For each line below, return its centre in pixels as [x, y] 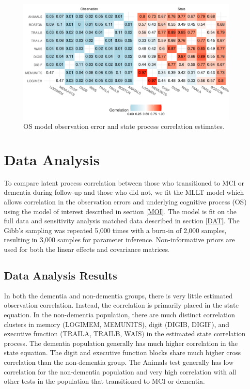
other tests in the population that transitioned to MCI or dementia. [104, 381]
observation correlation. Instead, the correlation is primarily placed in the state [121, 305]
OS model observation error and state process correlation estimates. [124, 126]
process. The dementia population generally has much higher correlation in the [121, 343]
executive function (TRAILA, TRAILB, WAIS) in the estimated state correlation [125, 334]
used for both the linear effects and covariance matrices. [87, 249]
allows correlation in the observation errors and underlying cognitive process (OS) [125, 202]
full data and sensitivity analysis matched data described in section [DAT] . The [122, 221]
